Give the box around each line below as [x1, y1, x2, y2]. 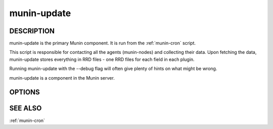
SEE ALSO [9, 104, 42, 113]
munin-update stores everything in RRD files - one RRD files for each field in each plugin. [9, 56, 195, 62]
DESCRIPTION [9, 27, 55, 35]
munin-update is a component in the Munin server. [9, 75, 115, 81]
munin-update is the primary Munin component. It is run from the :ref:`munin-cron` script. [9, 40, 196, 46]
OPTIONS [9, 88, 40, 97]
